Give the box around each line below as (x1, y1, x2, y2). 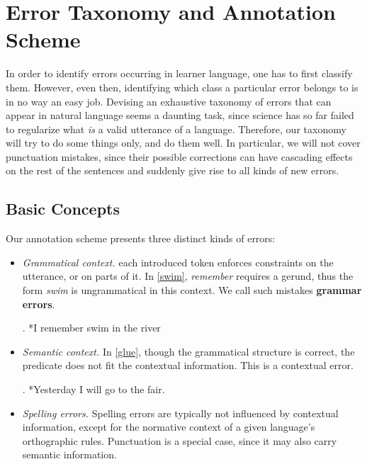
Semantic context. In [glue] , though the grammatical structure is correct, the (22, 344, 355, 358)
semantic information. (22, 447, 117, 462)
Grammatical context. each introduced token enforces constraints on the (22, 254, 334, 269)
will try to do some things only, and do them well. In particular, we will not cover (6, 135, 361, 150)
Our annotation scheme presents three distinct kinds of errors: (6, 231, 276, 246)
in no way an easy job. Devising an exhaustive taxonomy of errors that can (6, 94, 332, 108)
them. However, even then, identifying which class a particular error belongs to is (6, 79, 358, 94)
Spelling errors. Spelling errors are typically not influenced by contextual (22, 405, 339, 420)
